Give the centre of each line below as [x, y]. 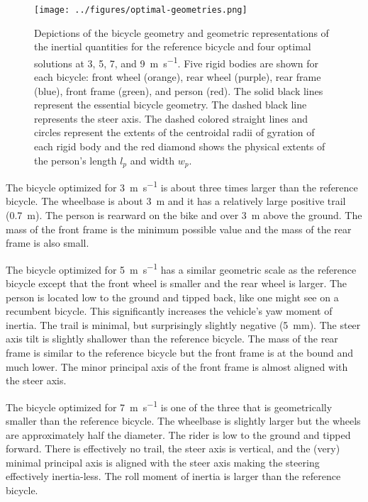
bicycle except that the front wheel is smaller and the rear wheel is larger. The [177, 283]
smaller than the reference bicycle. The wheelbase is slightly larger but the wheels [183, 420]
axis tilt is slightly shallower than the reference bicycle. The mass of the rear [172, 339]
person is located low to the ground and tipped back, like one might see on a [172, 297]
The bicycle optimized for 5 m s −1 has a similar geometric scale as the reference [181, 268]
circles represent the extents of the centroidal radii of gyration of [174, 132]
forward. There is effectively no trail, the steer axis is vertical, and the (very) [173, 448]
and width [152, 160]
